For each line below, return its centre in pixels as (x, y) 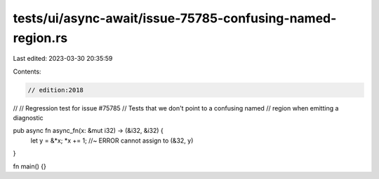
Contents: (27, 71)
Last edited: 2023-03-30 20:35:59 (63, 59)
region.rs (40, 38)
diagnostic (28, 118)
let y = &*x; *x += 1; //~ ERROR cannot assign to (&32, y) (112, 141)
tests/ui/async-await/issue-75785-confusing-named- (175, 18)
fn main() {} (30, 166)
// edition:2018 (56, 90)
